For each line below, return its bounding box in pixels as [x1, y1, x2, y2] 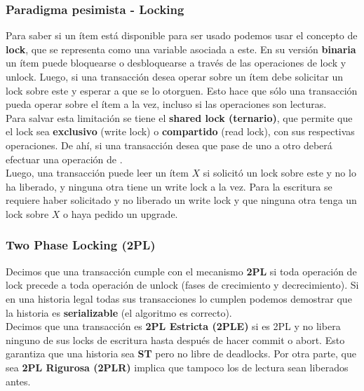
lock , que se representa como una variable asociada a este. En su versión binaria [6, 41, 356, 56]
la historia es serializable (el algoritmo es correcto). [6, 305, 232, 320]
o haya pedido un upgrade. [63, 206, 178, 221]
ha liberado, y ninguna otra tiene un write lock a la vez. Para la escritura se [6, 179, 332, 193]
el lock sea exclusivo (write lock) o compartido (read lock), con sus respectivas [6, 124, 355, 139]
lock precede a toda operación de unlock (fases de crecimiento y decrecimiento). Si [6, 277, 359, 292]
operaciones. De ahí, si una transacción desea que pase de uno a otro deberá [6, 137, 332, 152]
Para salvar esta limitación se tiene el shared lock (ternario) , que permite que [6, 110, 353, 125]
